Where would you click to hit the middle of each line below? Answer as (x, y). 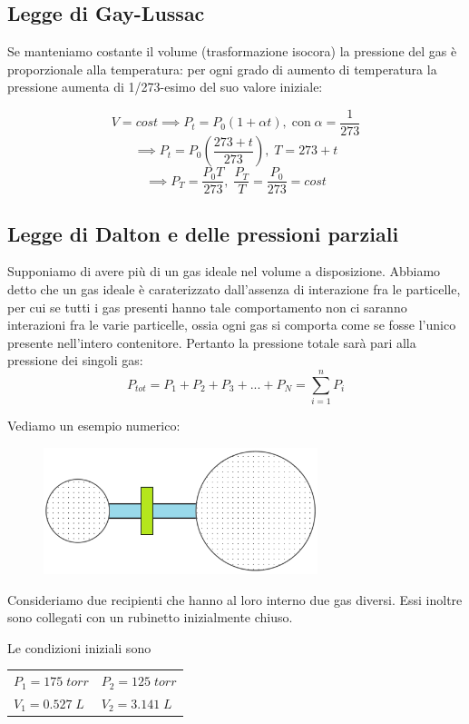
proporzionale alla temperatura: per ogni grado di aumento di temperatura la (222, 69)
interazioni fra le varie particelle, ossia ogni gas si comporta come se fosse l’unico (232, 325)
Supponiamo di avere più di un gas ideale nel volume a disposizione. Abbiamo (224, 271)
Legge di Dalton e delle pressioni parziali (203, 233)
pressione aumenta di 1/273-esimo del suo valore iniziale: (165, 87)
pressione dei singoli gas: (75, 360)
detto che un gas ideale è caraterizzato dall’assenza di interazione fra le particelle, (234, 288)
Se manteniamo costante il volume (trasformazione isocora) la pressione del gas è (232, 51)
